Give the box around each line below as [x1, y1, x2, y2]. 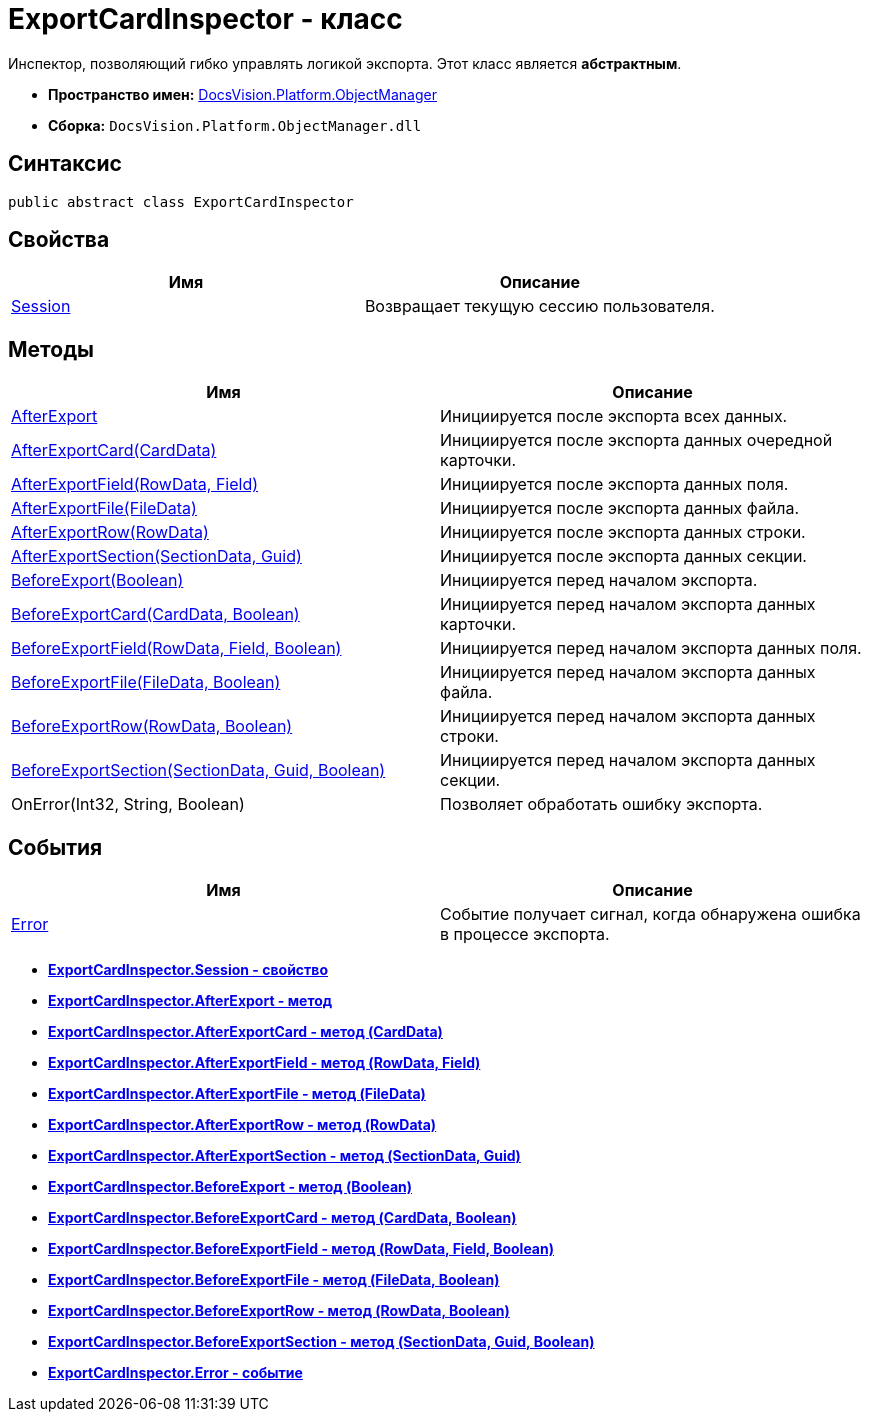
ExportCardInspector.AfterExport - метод [48, 992, 333, 1010]
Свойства [8, 227, 110, 253]
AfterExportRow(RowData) [11, 522, 209, 543]
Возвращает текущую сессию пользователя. [364, 296, 715, 317]
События [8, 834, 103, 860]
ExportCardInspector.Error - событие [48, 1364, 303, 1382]
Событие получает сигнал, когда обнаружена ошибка [440, 904, 861, 925]
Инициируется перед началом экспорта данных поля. [440, 638, 862, 659]
